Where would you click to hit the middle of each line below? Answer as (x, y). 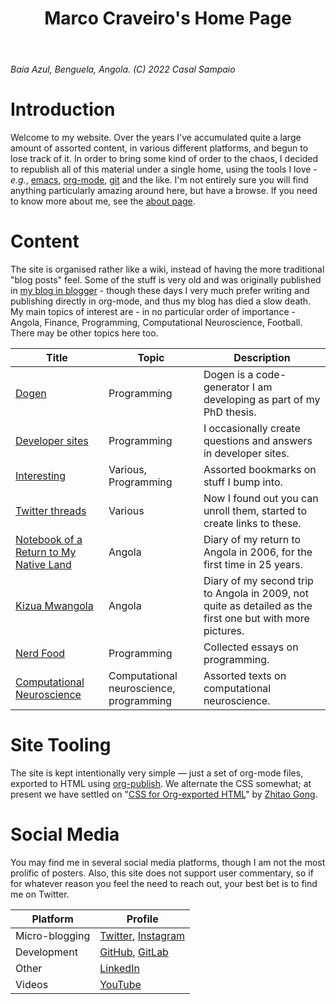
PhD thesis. (230, 412)
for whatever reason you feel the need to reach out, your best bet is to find (164, 883)
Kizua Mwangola (54, 606)
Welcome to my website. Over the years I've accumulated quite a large (156, 138)
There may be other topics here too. (84, 333)
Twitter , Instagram (142, 935)
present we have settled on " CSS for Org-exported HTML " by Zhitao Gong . (164, 794)
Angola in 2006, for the (258, 552)
